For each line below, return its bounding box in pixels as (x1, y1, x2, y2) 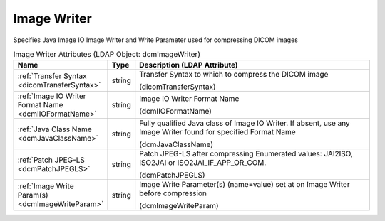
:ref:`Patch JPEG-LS (17, 155, 86, 165)
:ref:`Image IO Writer (17, 91, 86, 101)
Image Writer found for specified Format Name (139, 127, 296, 137)
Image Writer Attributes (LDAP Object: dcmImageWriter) (13, 50, 201, 60)
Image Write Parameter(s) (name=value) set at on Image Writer (139, 180, 350, 190)
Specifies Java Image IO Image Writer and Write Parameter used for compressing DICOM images (13, 36, 299, 44)
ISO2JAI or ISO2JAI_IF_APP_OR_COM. (139, 158, 267, 168)
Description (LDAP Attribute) (139, 60, 238, 70)
